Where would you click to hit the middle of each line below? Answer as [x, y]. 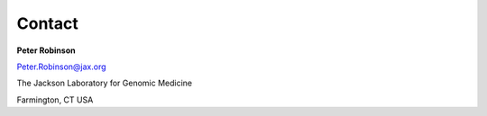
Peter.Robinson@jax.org [62, 67]
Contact [47, 23]
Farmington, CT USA [55, 100]
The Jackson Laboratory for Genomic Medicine [105, 83]
